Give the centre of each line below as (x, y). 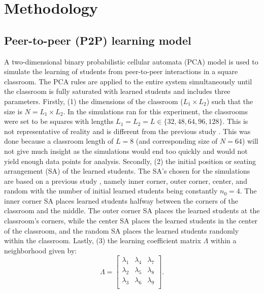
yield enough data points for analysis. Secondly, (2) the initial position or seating (130, 161)
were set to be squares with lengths (59, 121)
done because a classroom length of (59, 141)
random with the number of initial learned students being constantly (111, 191)
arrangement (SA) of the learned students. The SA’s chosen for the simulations (127, 171)
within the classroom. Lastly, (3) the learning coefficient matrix (103, 240)
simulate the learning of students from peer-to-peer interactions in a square (121, 71)
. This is (235, 121)
